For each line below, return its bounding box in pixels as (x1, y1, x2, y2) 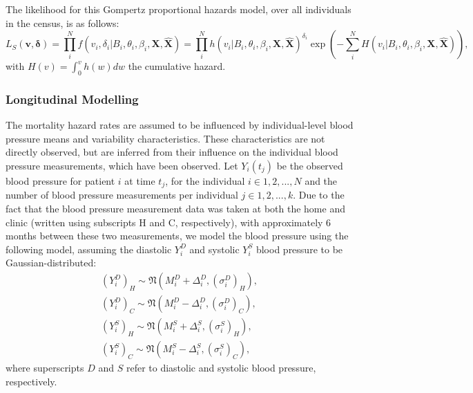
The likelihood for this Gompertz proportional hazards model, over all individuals (6, 2, 351, 16)
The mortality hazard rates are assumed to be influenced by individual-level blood (6, 118, 354, 132)
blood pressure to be (255, 241, 343, 256)
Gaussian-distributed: (6, 255, 97, 270)
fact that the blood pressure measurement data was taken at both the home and (6, 201, 345, 216)
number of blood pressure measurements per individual (6, 188, 238, 202)
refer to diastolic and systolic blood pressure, (126, 360, 316, 375)
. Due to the (293, 188, 345, 202)
